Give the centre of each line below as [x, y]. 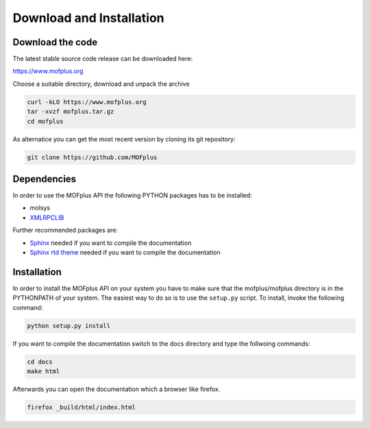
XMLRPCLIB [47, 217]
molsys [40, 208]
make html [44, 371]
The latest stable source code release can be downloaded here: [103, 59]
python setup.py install [69, 325]
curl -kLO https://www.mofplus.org [87, 102]
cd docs [40, 361]
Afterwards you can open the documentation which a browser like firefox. [116, 389]
